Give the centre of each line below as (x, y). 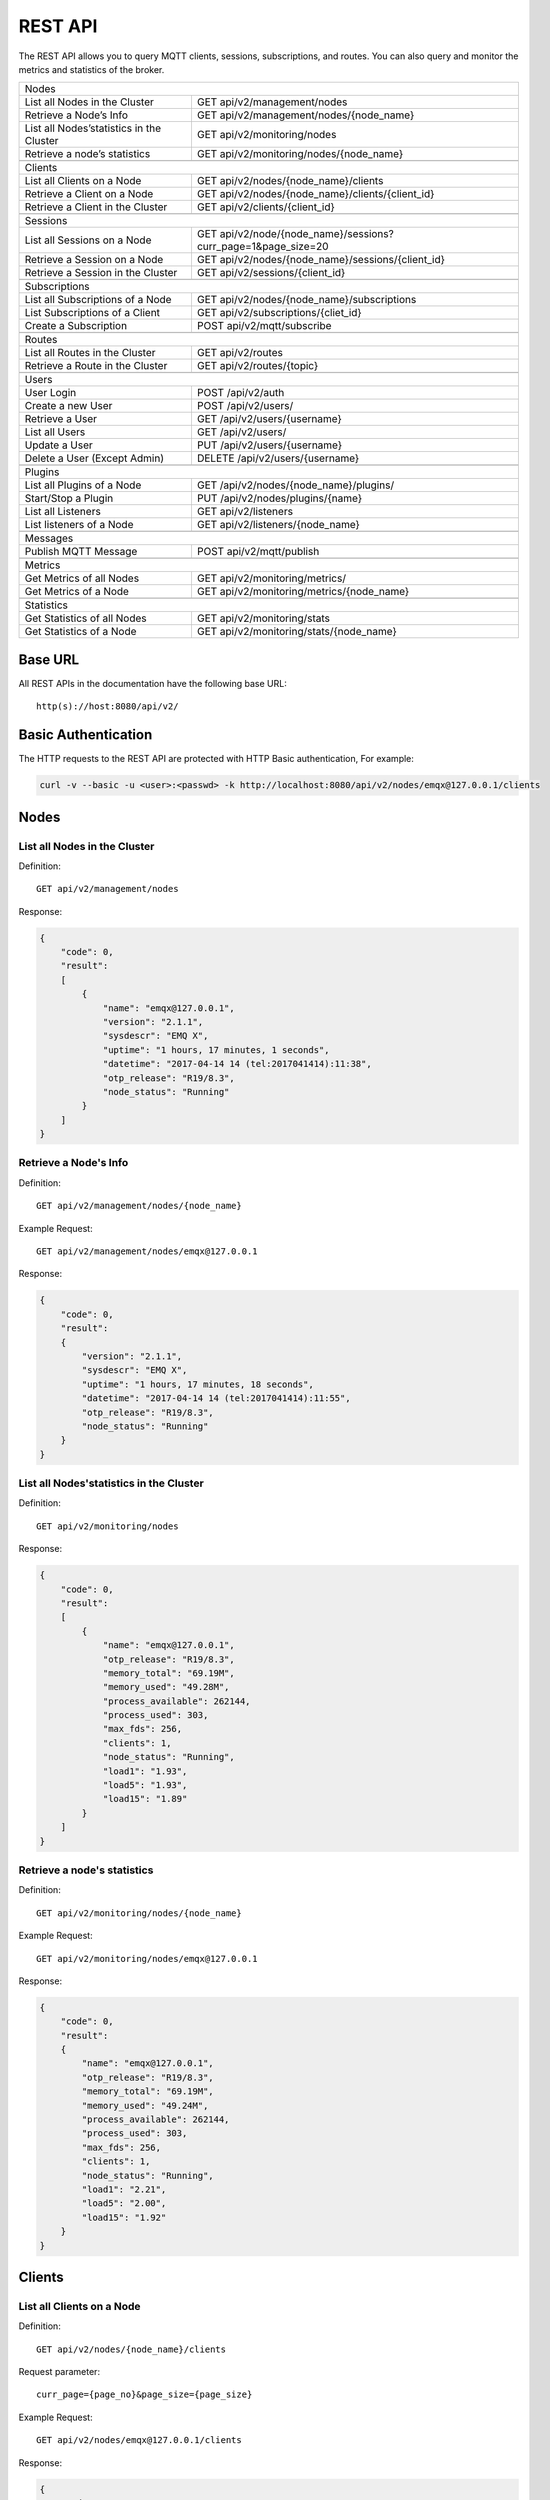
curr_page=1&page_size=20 (262, 247)
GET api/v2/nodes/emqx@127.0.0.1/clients (139, 2440)
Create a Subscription (76, 326)
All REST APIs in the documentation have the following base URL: (152, 683)
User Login (50, 393)
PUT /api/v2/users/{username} (269, 445)
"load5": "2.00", (124, 2203)
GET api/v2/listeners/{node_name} (278, 525)
